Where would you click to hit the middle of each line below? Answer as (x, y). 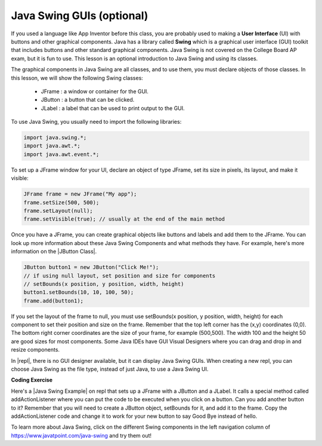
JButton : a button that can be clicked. (88, 100)
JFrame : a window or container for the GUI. (95, 91)
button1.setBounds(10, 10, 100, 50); (79, 292)
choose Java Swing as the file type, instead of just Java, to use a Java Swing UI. (110, 369)
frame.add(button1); (53, 301)
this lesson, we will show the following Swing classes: (77, 78)
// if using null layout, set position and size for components (120, 276)
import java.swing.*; (55, 138)
